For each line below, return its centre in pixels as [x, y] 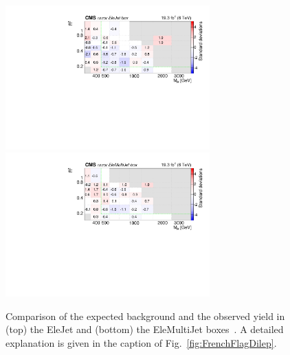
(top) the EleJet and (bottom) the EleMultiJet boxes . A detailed [145, 329]
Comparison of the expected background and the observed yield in [145, 316]
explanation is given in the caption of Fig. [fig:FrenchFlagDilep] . [141, 342]
